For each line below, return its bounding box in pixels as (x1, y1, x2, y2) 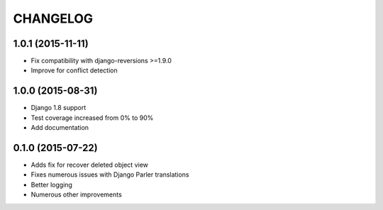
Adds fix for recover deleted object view (30, 160, 149, 170)
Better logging (30, 180, 72, 189)
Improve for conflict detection (30, 66, 118, 74)
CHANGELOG (13, 11, 94, 26)
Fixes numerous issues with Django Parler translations (30, 170, 189, 179)
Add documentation (30, 123, 89, 132)
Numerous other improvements (30, 190, 122, 199)
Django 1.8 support (30, 104, 87, 112)
